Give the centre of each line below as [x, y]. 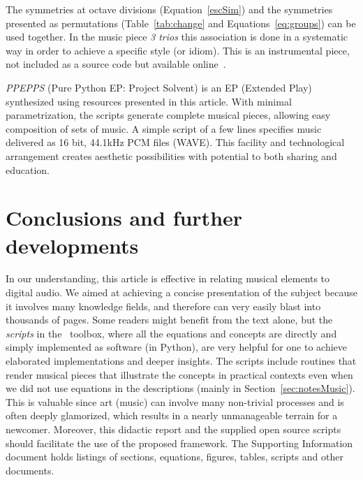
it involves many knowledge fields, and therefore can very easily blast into [163, 306]
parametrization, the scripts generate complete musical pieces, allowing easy [168, 115]
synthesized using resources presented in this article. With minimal [149, 101]
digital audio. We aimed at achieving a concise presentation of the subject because [181, 292]
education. [28, 169]
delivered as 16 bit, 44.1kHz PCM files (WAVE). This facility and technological [175, 142]
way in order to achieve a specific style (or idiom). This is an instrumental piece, [178, 50]
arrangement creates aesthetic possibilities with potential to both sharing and [171, 155]
